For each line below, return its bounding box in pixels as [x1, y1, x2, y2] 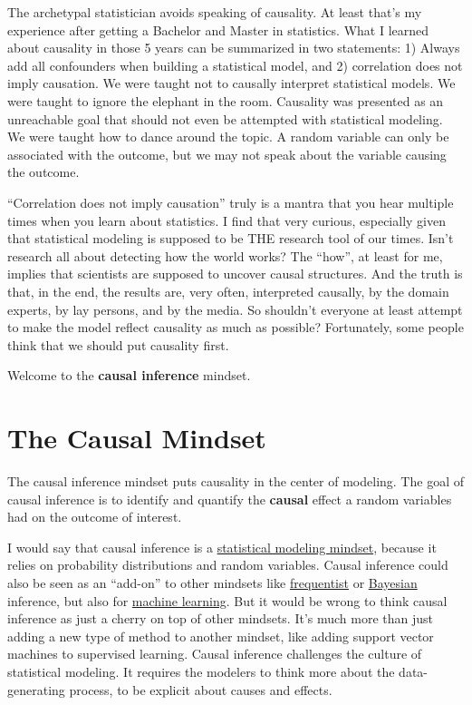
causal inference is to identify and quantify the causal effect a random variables [7, 489, 452, 508]
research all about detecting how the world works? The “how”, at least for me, [7, 246, 443, 265]
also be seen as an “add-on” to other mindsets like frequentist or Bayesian [7, 573, 418, 592]
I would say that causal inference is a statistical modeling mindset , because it [7, 537, 437, 556]
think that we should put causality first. [7, 335, 229, 354]
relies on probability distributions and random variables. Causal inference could [7, 555, 448, 574]
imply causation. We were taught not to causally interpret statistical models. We [7, 73, 456, 93]
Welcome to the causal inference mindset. [7, 366, 251, 385]
